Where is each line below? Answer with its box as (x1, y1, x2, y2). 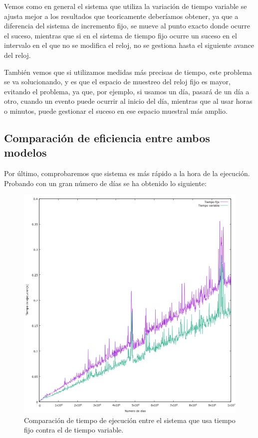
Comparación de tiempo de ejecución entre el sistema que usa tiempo (24, 415, 236, 425)
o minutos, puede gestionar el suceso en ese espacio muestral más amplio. (4, 105, 228, 116)
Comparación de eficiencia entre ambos (4, 130, 210, 145)
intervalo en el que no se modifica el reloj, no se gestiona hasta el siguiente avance (4, 40, 254, 50)
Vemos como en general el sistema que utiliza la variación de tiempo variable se (4, 1, 247, 11)
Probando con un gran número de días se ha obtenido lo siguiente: (4, 178, 207, 188)
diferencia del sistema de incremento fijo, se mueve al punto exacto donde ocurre (4, 20, 251, 31)
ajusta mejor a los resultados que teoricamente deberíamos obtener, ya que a (4, 10, 239, 21)
